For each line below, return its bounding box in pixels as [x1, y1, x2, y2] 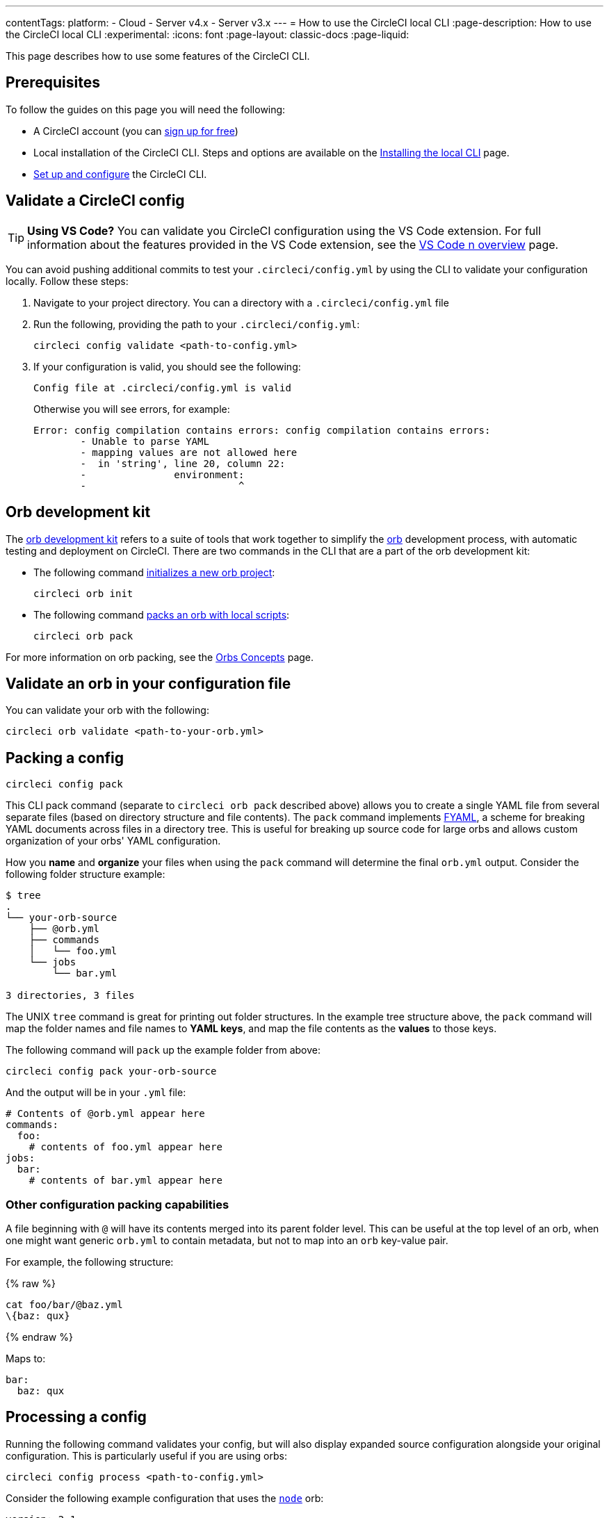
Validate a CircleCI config [6, 192, 185, 210]
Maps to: [6, 1352, 46, 1364]
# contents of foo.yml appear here [29, 1141, 222, 1153]
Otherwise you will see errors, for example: [33, 402, 230, 415]
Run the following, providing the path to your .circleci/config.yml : [33, 318, 360, 330]
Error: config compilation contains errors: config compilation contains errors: [33, 424, 491, 436]
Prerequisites [6, 74, 100, 92]
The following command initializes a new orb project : [33, 566, 275, 578]
